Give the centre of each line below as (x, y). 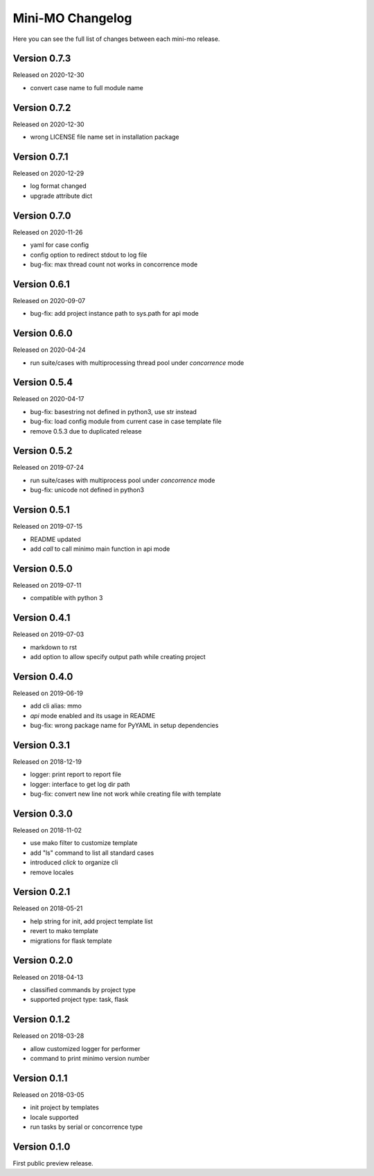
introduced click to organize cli (74, 862)
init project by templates (65, 1107)
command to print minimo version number (90, 1059)
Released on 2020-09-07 (49, 300)
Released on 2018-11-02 (47, 830)
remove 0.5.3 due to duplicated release (86, 431)
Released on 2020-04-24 (49, 350)
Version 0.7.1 (41, 156)
